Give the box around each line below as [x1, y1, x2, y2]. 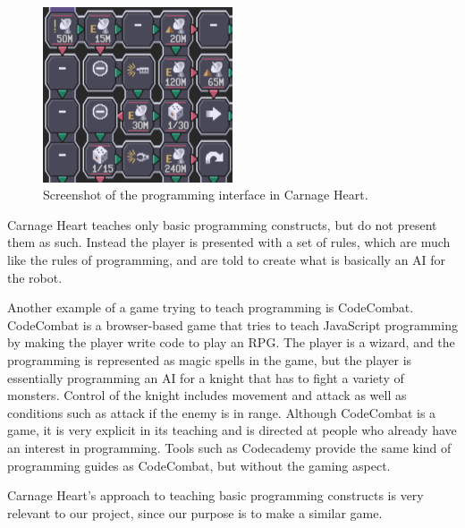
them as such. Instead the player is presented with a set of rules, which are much [7, 233, 451, 251]
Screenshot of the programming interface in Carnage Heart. [43, 185, 368, 204]
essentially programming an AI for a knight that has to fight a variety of [7, 368, 404, 387]
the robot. [7, 268, 63, 286]
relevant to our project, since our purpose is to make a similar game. [7, 503, 383, 522]
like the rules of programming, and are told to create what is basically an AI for [7, 251, 446, 269]
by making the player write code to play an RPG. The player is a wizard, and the [7, 333, 455, 352]
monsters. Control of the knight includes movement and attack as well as [7, 386, 407, 405]
